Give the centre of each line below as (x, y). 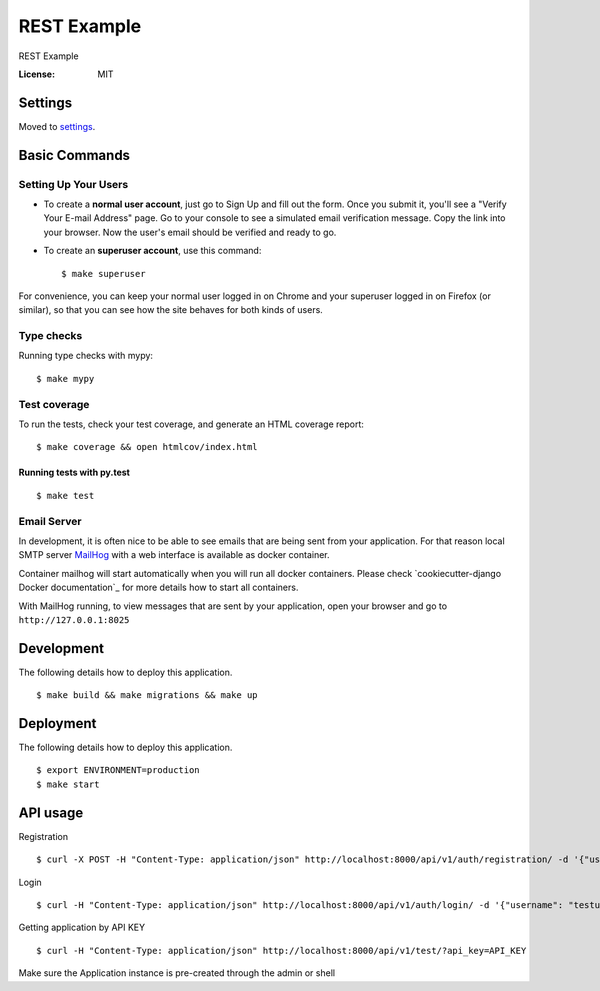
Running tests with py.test (74, 472)
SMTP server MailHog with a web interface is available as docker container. (174, 555)
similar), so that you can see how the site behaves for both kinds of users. (171, 310)
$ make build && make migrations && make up (147, 695)
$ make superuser (103, 273)
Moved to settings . (57, 126)
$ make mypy (65, 378)
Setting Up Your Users (73, 184)
